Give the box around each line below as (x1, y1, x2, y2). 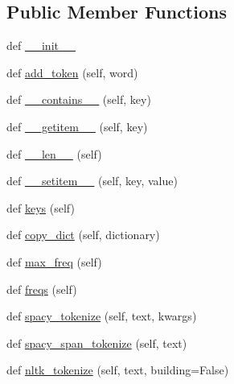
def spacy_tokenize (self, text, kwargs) (6, 308, 197, 324)
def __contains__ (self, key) (6, 91, 151, 108)
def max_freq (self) (6, 253, 102, 270)
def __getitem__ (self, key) (6, 118, 148, 134)
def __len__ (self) (6, 145, 102, 162)
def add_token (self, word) (6, 64, 138, 81)
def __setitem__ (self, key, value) (6, 172, 178, 189)
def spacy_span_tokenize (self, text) (6, 334, 187, 351)
